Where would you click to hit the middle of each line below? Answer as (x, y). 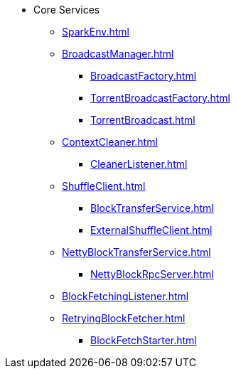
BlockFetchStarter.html (144, 340)
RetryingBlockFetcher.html (124, 318)
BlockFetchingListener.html (125, 296)
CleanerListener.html (139, 164)
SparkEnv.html (96, 32)
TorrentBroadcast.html (143, 120)
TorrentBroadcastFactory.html (160, 98)
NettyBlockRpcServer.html (152, 274)
